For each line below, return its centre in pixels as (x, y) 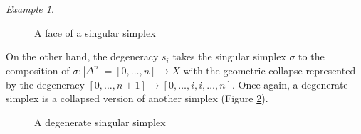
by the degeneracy (45, 84)
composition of (38, 70)
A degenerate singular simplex (100, 122)
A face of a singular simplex (95, 32)
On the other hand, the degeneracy (82, 56)
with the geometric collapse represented (270, 70)
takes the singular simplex (229, 56)
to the (312, 56)
